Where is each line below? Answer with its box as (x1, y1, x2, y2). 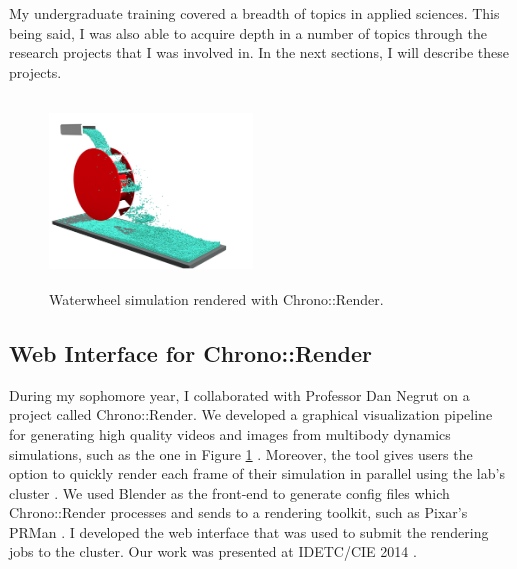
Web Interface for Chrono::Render (9, 337, 373, 368)
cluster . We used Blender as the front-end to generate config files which (9, 482, 450, 503)
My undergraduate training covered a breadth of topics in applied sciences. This (9, 3, 500, 23)
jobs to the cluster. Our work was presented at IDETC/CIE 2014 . (9, 541, 417, 562)
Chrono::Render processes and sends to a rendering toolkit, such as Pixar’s (9, 502, 468, 523)
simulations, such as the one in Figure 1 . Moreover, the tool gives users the (9, 443, 473, 464)
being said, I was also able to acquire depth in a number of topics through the (9, 22, 487, 43)
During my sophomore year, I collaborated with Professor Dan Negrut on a (9, 384, 470, 405)
